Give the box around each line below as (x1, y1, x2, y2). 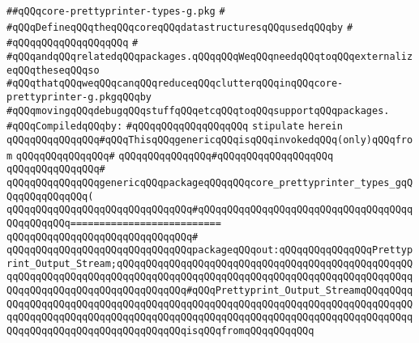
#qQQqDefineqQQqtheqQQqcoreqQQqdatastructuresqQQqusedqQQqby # (6, 21, 353, 33)
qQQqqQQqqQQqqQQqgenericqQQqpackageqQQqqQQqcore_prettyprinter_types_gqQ (6, 176, 413, 188)
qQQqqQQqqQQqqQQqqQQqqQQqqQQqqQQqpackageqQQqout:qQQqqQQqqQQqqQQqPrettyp (6, 244, 413, 256)
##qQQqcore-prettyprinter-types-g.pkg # (6, 6, 225, 17)
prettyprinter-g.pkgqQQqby (6, 91, 152, 103)
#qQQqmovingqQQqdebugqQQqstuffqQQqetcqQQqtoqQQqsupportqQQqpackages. (6, 104, 390, 116)
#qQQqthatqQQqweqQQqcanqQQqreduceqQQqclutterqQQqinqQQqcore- (6, 78, 344, 90)
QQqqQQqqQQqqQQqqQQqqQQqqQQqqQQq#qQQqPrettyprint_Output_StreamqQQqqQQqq (6, 285, 413, 297)
